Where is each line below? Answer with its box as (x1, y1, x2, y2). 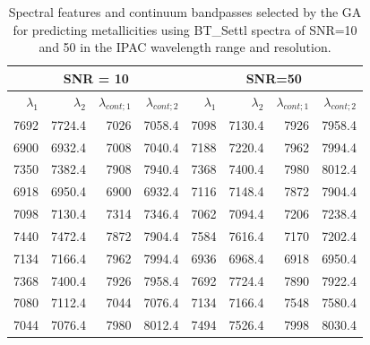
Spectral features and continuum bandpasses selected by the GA (8, 3, 362, 21)
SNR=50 (245, 68, 302, 87)
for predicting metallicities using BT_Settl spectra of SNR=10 (13, 20, 357, 39)
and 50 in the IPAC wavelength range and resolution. (39, 38, 331, 56)
